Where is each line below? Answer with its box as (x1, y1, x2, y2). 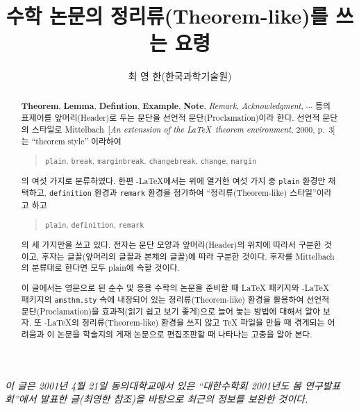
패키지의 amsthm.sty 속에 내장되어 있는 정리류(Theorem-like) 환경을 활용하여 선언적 (21, 293, 330, 305)
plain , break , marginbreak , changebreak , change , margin (44, 155, 257, 167)
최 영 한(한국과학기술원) (128, 69, 232, 83)
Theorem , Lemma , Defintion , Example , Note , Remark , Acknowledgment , (21, 99, 303, 112)
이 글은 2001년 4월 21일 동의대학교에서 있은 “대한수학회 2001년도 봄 (5, 378, 301, 392)
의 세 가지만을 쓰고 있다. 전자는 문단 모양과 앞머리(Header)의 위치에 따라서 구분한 (21, 239, 322, 251)
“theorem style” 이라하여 (31, 135, 122, 146)
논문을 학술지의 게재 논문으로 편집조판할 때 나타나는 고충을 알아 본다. (57, 328, 312, 340)
